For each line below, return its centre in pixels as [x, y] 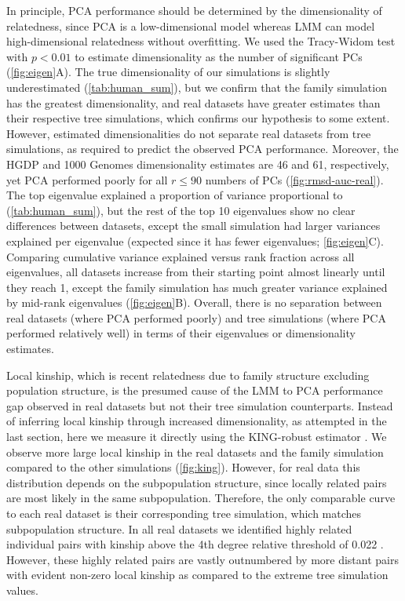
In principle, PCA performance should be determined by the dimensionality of [194, 10]
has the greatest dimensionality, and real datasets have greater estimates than [193, 102]
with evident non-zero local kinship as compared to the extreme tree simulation [197, 575]
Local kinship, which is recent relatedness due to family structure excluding [188, 375]
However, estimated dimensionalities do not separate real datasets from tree [189, 133]
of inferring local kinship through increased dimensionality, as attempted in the [197, 421]
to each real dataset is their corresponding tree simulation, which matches [184, 513]
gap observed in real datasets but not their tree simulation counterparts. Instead [200, 405]
